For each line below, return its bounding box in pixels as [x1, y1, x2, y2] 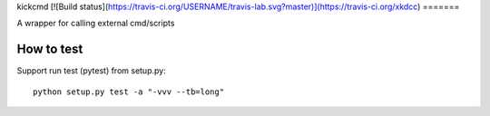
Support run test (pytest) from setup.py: [16, 65, 167, 76]
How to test [16, 42, 83, 57]
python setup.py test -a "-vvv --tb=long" [33, 86, 225, 97]
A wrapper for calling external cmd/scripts [16, 18, 175, 29]
